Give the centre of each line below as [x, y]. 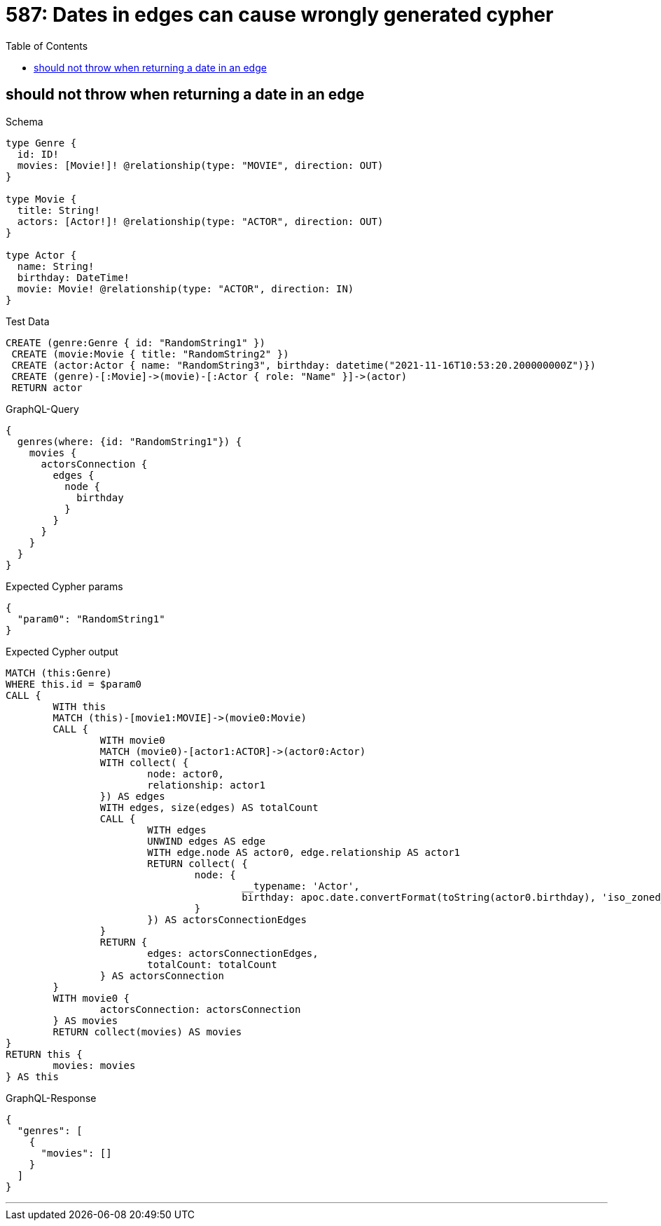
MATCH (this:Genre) [59, 673]
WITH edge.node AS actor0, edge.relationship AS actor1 [304, 852]
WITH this [79, 706]
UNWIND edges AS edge [206, 841]
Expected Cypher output [62, 651]
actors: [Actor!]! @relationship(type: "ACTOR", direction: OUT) [200, 221]
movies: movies [94, 1065]
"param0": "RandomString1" [91, 619]
